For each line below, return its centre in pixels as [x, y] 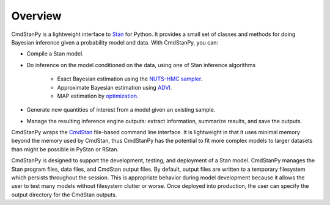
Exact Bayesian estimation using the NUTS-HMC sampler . [130, 79]
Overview [36, 16]
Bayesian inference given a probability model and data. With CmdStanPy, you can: [115, 42]
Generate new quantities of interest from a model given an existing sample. [121, 110]
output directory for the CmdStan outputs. [64, 195]
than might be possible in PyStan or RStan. [65, 149]
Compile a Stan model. [55, 54]
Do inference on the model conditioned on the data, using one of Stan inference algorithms [141, 65]
